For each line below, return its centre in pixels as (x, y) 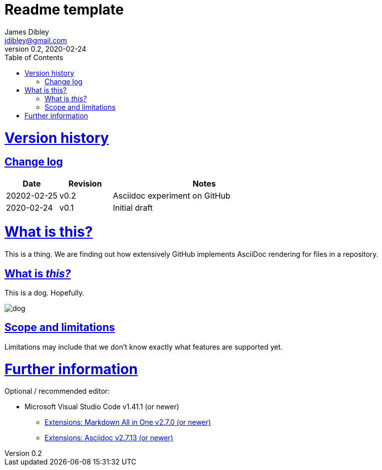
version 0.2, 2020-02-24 (46, 49)
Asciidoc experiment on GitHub (172, 195)
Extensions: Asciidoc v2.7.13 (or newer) (109, 438)
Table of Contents (34, 57)
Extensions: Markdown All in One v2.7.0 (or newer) (128, 422)
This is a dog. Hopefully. (45, 293)
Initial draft (133, 207)
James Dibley (27, 32)
